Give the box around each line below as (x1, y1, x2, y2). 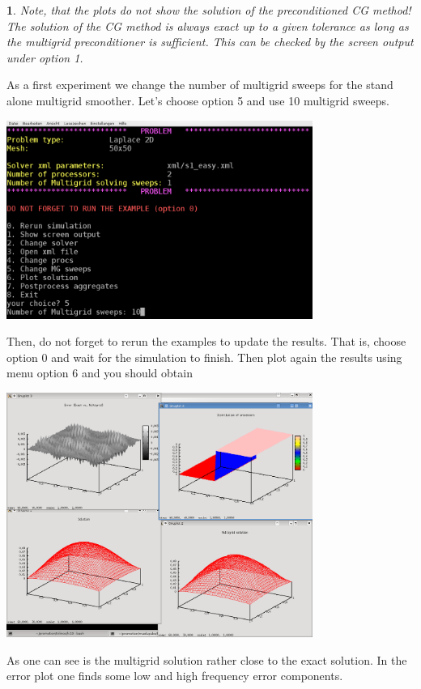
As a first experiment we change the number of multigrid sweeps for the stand (6, 76, 393, 93)
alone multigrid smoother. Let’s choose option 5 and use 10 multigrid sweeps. (6, 91, 389, 108)
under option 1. (6, 49, 83, 66)
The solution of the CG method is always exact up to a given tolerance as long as (6, 17, 409, 34)
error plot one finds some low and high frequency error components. (6, 667, 343, 684)
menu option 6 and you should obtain (6, 364, 193, 381)
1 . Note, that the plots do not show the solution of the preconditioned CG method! (6, 2, 411, 18)
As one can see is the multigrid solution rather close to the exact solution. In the (6, 651, 407, 668)
